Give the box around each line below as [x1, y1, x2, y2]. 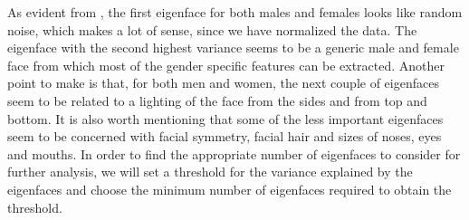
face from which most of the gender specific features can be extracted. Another [7, 55, 445, 74]
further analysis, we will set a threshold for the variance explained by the [7, 162, 413, 181]
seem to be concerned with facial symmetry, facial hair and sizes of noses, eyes [7, 127, 442, 146]
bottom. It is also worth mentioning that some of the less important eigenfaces [7, 109, 444, 128]
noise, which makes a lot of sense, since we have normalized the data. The [7, 20, 417, 39]
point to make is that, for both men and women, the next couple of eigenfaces [7, 73, 439, 92]
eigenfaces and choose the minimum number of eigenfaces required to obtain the [7, 179, 452, 198]
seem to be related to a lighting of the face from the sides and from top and [7, 91, 427, 110]
